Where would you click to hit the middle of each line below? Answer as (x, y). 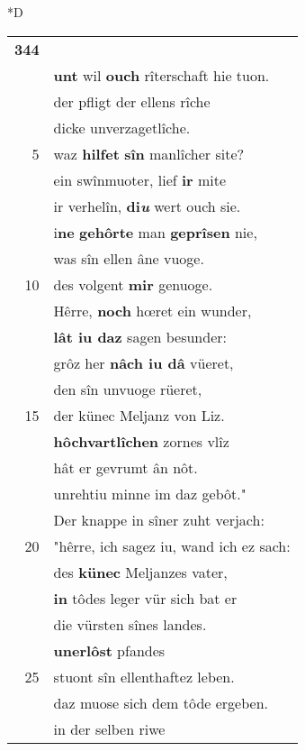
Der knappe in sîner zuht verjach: (159, 519)
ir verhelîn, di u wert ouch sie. (147, 206)
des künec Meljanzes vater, (140, 572)
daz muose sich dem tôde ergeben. (161, 702)
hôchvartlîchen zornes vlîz (141, 441)
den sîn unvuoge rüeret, (128, 389)
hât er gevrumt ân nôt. (126, 467)
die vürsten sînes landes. (130, 624)
